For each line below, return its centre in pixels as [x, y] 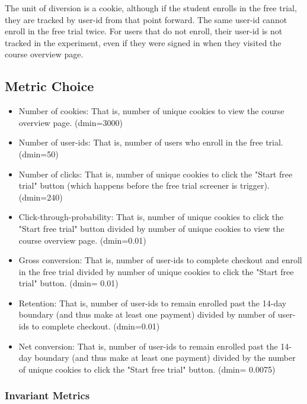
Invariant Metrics [47, 395]
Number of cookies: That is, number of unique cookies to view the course [151, 111]
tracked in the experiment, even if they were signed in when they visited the [143, 42]
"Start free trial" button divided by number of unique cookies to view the [151, 228]
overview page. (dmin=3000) [71, 122]
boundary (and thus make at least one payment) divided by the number [165, 358]
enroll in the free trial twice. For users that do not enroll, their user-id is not [144, 31]
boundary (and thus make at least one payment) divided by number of [147, 314]
